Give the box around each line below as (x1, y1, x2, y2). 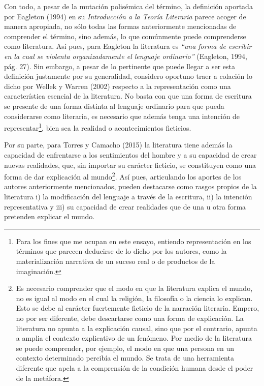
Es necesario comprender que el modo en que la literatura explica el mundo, (16, 283, 253, 293)
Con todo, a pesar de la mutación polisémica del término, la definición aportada (4, 1, 253, 11)
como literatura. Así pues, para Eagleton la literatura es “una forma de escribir (4, 41, 252, 51)
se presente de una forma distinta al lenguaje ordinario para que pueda (4, 100, 224, 111)
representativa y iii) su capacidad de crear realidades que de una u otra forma (4, 201, 246, 212)
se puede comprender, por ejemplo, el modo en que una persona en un (16, 342, 235, 353)
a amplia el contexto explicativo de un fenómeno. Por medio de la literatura (16, 333, 252, 343)
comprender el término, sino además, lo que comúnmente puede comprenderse (4, 31, 246, 41)
